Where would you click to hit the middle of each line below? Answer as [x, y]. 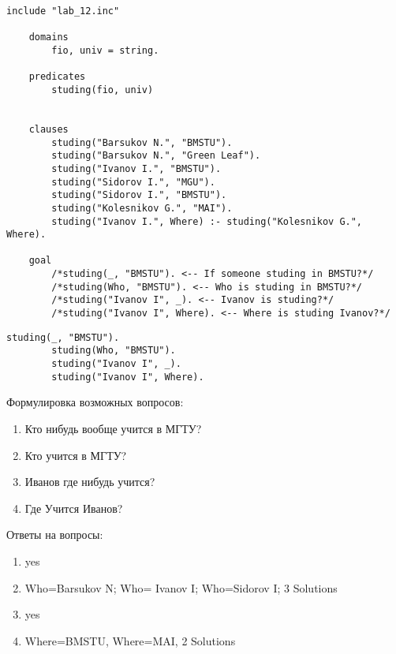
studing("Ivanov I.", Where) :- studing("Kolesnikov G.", [207, 221]
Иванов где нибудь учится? [90, 482]
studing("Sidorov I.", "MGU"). [133, 182]
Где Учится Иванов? [74, 508]
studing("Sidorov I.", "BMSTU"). [139, 195]
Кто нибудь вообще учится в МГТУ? [113, 428]
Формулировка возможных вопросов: [95, 402]
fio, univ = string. [105, 50]
